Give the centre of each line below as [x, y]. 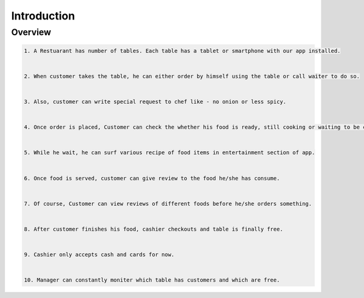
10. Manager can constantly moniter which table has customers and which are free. [152, 280]
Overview [31, 32]
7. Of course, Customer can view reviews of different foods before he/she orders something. [168, 204]
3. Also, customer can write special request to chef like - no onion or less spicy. [155, 102]
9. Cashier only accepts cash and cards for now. [99, 255]
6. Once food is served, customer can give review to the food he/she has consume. [152, 178]
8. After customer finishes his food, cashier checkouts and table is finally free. [153, 229]
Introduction [43, 16]
